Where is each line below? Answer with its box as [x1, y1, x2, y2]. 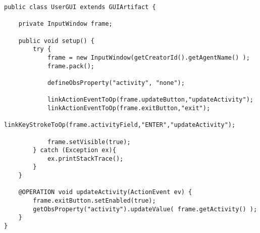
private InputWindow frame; [18, 20, 113, 28]
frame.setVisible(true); [47, 138, 131, 146]
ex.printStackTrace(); [47, 155, 124, 162]
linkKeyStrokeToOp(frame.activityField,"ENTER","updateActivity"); [4, 121, 236, 129]
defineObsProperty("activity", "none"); [47, 79, 185, 86]
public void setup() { [18, 37, 94, 44]
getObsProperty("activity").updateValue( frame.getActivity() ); [33, 205, 257, 213]
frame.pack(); [47, 62, 94, 70]
